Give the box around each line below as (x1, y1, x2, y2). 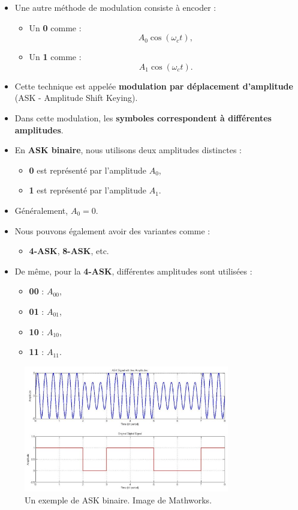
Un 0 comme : (29, 21, 82, 34)
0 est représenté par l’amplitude (29, 163, 146, 176)
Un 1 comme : (29, 50, 82, 63)
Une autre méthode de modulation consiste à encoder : (14, 1, 216, 13)
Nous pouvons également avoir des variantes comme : (14, 224, 210, 237)
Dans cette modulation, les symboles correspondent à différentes (14, 111, 272, 124)
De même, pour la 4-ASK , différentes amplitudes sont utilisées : (14, 264, 252, 277)
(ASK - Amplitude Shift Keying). (14, 91, 138, 104)
